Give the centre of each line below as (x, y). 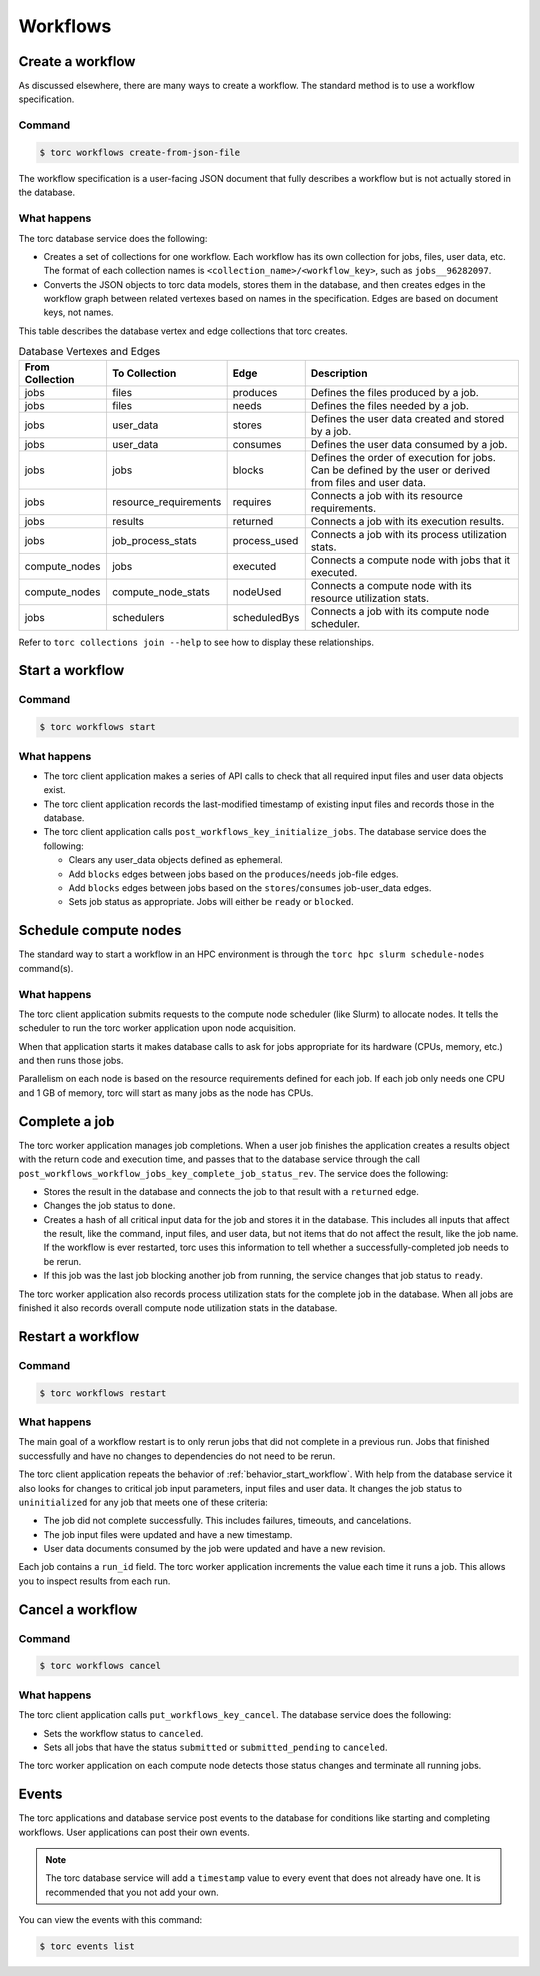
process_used (265, 540)
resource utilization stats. (370, 598)
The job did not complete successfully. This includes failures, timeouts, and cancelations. (227, 1521)
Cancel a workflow (78, 1609)
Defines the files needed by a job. (390, 405)
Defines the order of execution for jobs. (403, 457)
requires (252, 502)
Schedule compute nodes (100, 930)
